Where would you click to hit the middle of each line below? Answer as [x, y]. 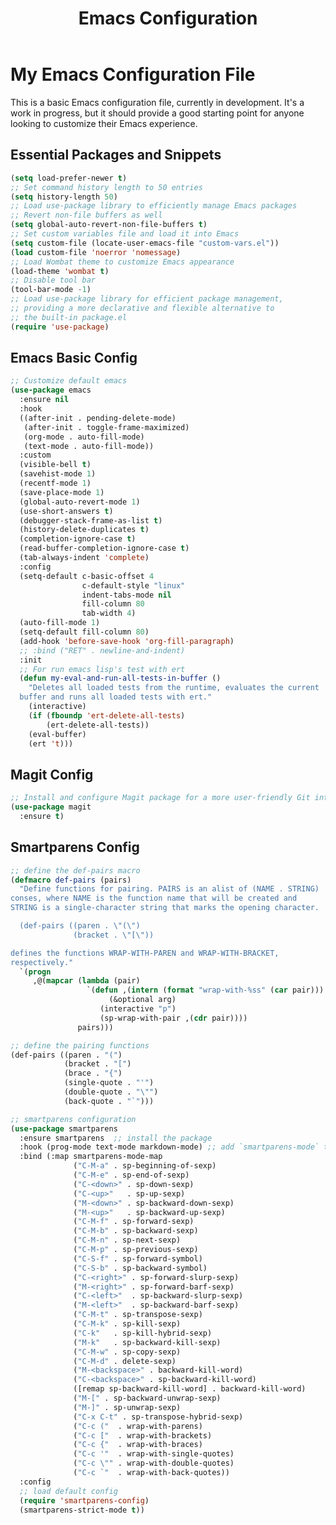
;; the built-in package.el [69, 317]
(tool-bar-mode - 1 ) [51, 290]
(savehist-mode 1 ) [58, 474]
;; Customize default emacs [69, 381]
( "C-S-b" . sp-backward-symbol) [140, 1268]
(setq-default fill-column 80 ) [84, 632]
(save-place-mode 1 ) [62, 492]
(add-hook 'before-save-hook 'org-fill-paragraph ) [127, 641]
